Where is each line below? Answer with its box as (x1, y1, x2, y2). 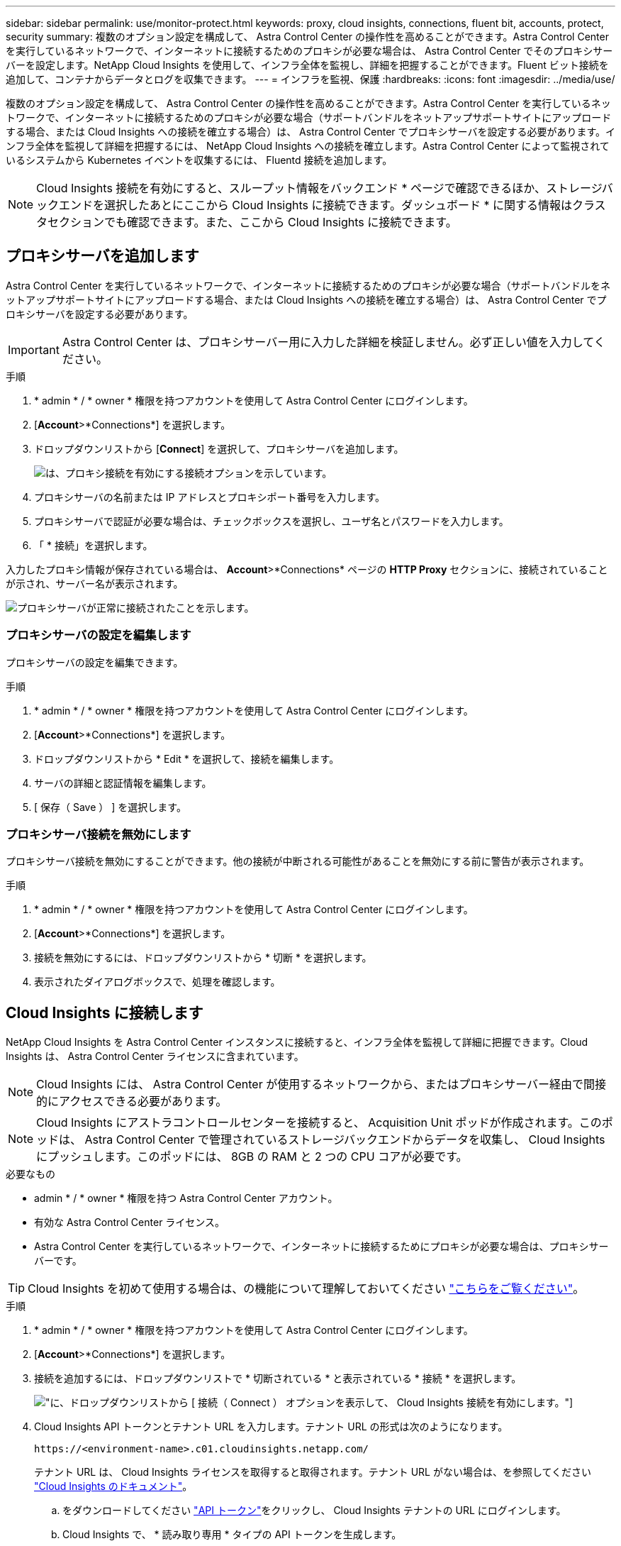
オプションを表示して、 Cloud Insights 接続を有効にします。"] (285, 1396, 574, 1409)
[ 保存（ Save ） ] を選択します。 (34, 800, 186, 813)
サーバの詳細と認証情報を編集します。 (34, 776, 212, 789)
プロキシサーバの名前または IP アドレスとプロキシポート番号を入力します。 (34, 490, 386, 503)
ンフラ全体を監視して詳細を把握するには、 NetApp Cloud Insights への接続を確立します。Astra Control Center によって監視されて (6, 140, 610, 152)
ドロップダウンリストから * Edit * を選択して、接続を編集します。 (34, 752, 340, 765)
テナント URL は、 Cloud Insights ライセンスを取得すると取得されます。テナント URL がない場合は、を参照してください (34, 1466, 592, 1479)
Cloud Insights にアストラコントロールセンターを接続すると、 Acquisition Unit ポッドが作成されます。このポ (36, 1115, 613, 1130)
